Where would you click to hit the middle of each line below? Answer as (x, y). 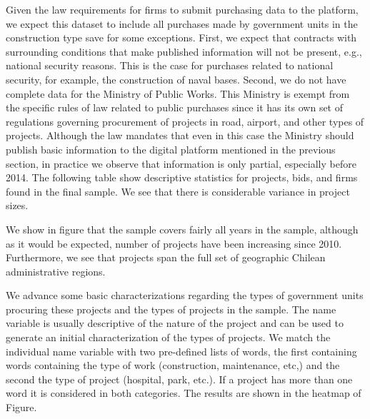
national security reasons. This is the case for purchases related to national (170, 65)
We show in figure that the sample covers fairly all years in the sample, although (182, 229)
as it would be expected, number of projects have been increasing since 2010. (174, 243)
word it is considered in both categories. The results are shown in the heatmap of (184, 393)
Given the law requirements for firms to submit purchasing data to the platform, (182, 9)
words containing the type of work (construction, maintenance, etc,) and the (173, 365)
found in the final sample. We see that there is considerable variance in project (178, 191)
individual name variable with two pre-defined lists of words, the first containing (181, 351)
